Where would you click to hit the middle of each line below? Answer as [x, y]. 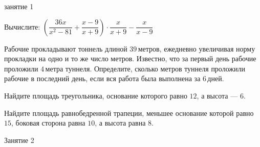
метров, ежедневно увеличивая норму [197, 48]
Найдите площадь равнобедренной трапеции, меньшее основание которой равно [129, 113]
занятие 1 [19, 6]
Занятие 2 [19, 140]
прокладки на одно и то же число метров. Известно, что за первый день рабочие [130, 58]
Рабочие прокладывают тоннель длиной [66, 48]
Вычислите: [22, 26]
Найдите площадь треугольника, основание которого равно [96, 95]
